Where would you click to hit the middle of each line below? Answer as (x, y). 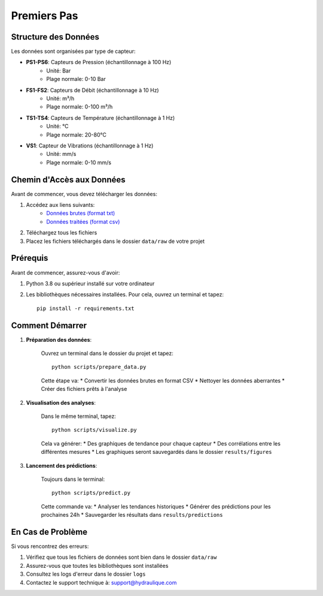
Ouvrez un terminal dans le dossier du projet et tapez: (107, 353)
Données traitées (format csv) (83, 221)
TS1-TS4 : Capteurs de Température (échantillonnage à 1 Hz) (100, 118)
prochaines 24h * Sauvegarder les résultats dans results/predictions (132, 515)
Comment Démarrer (49, 325)
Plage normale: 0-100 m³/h (80, 107)
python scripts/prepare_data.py (99, 367)
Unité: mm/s (61, 154)
